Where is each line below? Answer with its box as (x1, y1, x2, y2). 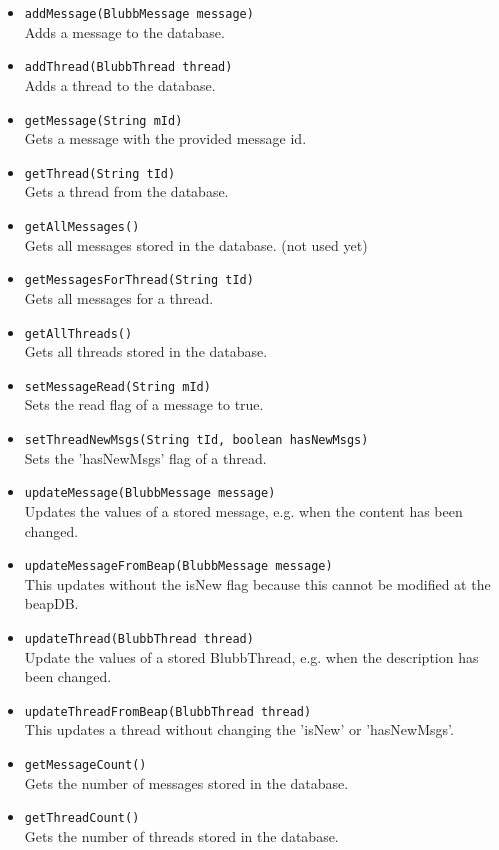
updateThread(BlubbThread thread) (24, 631, 254, 646)
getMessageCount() (24, 758, 147, 773)
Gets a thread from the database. (24, 181, 229, 202)
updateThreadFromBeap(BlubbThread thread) (24, 704, 312, 719)
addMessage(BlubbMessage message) (24, 7, 254, 21)
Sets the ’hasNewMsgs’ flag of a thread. (24, 447, 267, 468)
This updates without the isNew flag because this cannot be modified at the (24, 573, 491, 594)
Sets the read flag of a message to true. (24, 394, 264, 415)
